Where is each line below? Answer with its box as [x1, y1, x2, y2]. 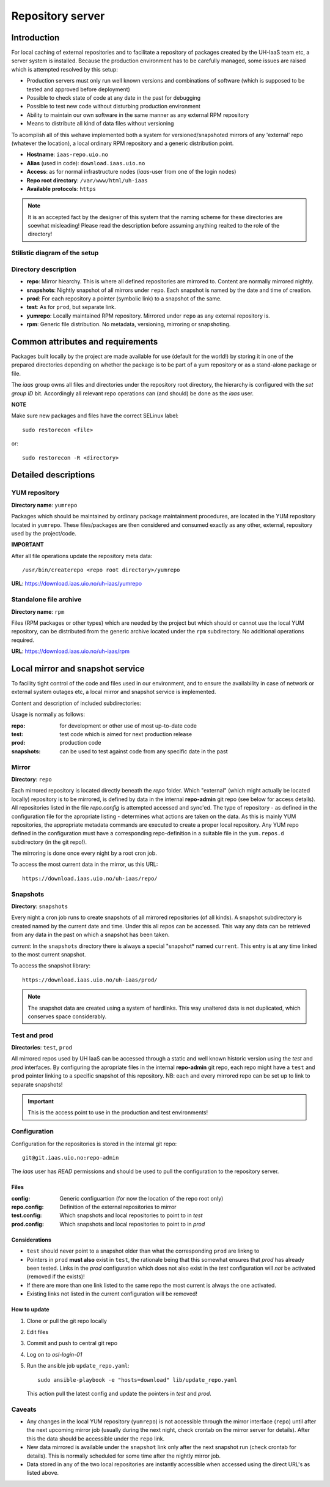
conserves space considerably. [28, 1013, 107, 1020]
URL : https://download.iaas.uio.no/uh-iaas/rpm [11, 647, 130, 655]
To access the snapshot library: [11, 962, 91, 969]
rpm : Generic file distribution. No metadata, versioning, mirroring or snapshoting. [26, 321, 231, 328]
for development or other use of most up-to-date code [59, 722, 197, 729]
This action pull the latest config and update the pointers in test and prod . [26, 1390, 212, 1397]
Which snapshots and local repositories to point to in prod [59, 1220, 205, 1228]
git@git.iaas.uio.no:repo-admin [22, 1154, 119, 1161]
